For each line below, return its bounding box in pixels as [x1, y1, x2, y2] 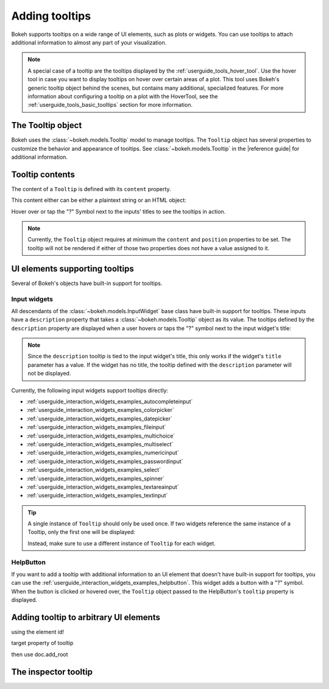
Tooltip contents [11, 169, 76, 179]
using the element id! [11, 629, 64, 636]
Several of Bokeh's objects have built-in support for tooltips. [11, 280, 163, 287]
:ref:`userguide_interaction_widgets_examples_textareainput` [26, 483, 179, 491]
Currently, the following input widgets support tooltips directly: [11, 386, 169, 394]
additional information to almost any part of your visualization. [11, 38, 167, 46]
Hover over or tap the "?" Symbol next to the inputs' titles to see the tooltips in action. [11, 207, 226, 215]
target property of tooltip [11, 640, 74, 647]
